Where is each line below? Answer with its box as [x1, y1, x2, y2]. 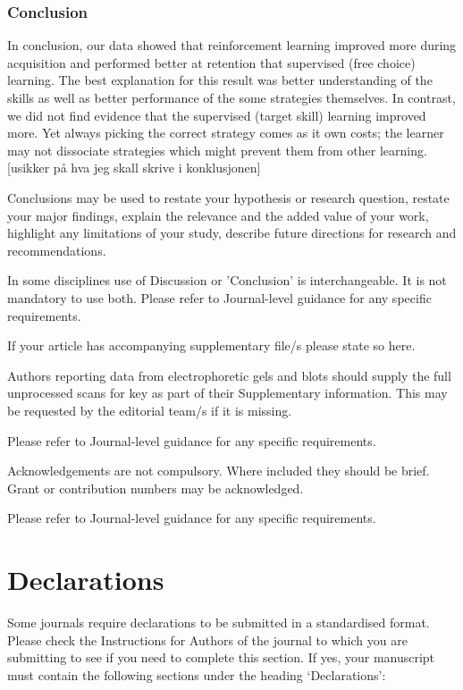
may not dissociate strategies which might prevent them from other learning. [7, 140, 427, 159]
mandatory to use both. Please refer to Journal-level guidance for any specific [7, 288, 432, 307]
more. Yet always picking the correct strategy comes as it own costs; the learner [7, 123, 444, 142]
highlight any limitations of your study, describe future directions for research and [7, 223, 457, 242]
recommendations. [7, 240, 106, 259]
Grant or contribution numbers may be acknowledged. [7, 478, 304, 497]
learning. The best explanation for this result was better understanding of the [7, 71, 433, 89]
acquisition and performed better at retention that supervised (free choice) [7, 53, 416, 72]
